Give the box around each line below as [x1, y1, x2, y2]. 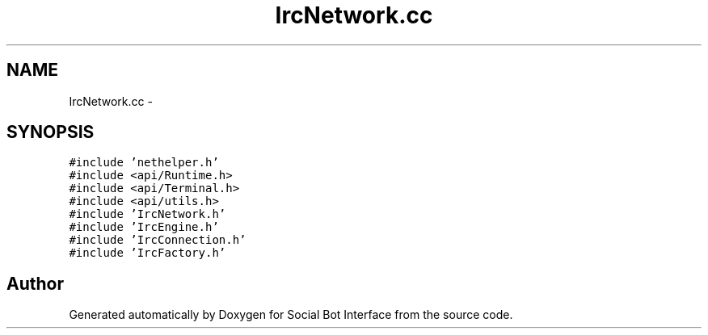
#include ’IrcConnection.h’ [69, 233, 247, 247]
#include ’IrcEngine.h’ [69, 220, 219, 234]
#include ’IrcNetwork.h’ [69, 207, 226, 221]
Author [6, 273, 64, 294]
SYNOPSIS [6, 122, 95, 143]
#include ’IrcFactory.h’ [69, 246, 226, 260]
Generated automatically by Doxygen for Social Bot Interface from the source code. [69, 308, 513, 322]
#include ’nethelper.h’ [69, 156, 219, 170]
